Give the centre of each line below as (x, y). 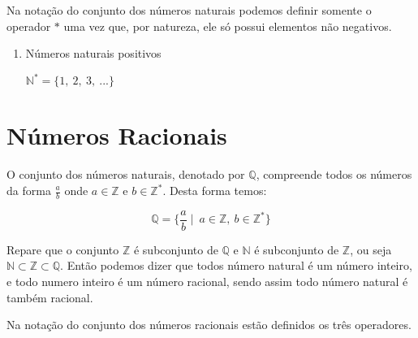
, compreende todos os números (334, 174)
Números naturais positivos (93, 53)
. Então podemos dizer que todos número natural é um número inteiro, (236, 265)
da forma (29, 190)
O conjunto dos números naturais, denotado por (126, 174)
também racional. (50, 297)
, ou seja (371, 249)
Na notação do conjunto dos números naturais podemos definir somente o (189, 10)
